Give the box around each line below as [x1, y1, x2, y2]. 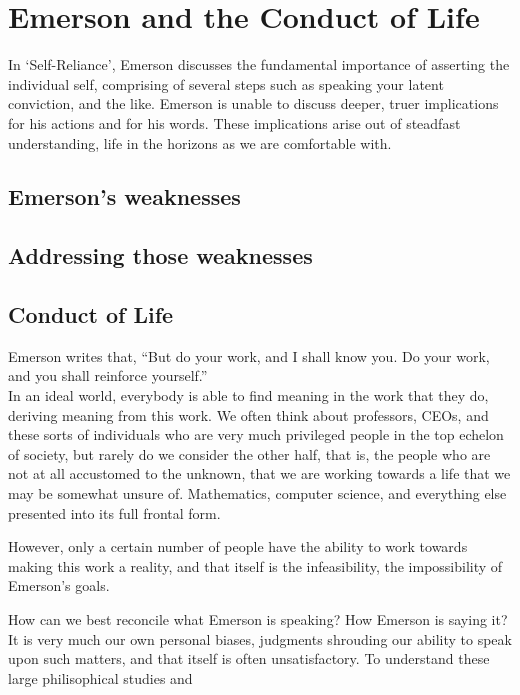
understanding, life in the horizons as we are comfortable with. [8, 132, 392, 153]
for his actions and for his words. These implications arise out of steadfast [8, 112, 461, 133]
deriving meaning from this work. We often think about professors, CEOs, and [8, 404, 489, 425]
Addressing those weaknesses [8, 240, 313, 271]
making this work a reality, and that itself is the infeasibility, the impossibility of [8, 555, 503, 576]
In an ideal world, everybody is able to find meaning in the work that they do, [8, 385, 489, 406]
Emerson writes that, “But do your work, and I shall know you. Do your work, [8, 345, 490, 366]
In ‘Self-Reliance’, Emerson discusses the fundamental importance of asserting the [8, 54, 510, 75]
